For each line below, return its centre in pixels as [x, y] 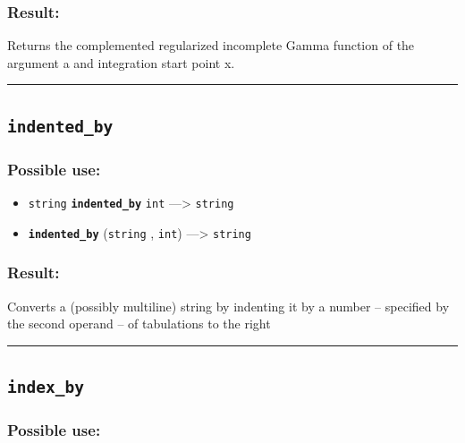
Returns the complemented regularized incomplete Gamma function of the [211, 45]
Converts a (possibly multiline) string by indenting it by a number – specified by [228, 306]
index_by [46, 388]
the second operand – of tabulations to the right [139, 324]
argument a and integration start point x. [121, 62]
